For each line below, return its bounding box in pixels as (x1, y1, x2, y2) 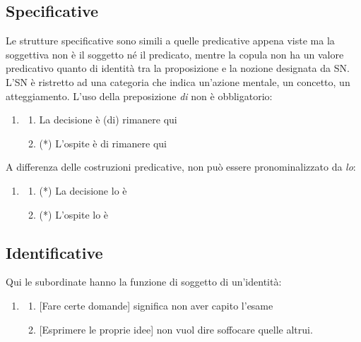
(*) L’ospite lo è (39, 207, 109, 221)
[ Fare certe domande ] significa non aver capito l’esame (39, 298, 273, 312)
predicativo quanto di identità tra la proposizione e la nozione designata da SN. (6, 61, 350, 75)
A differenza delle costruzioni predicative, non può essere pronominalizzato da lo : (6, 159, 356, 174)
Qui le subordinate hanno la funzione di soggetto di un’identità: (6, 274, 282, 289)
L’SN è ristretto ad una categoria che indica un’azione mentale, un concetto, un (6, 74, 350, 89)
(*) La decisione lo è (39, 183, 127, 197)
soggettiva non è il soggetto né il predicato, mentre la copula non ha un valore (6, 47, 344, 61)
